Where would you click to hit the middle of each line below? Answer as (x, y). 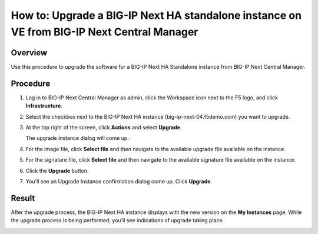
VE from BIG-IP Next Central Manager (105, 32)
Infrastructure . (44, 106)
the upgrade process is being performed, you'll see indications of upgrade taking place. (117, 220)
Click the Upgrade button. (57, 171)
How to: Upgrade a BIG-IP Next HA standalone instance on (156, 15)
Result (23, 198)
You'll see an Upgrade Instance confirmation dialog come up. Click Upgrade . (119, 181)
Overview (29, 53)
